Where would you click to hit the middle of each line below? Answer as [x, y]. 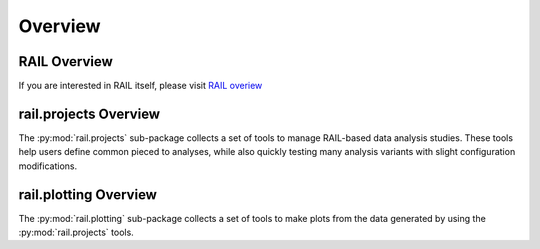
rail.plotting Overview [87, 194]
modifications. [48, 166]
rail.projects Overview [89, 113]
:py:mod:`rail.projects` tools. [76, 232]
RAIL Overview [66, 61]
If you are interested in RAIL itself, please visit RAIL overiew [140, 86]
